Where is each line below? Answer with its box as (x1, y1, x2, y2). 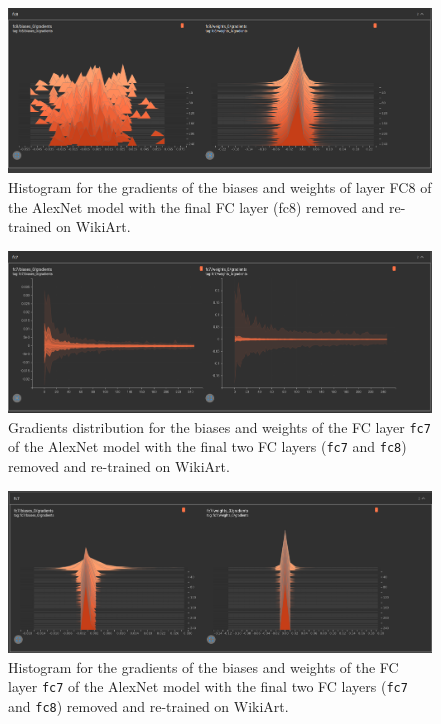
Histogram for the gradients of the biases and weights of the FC (8, 656, 399, 677)
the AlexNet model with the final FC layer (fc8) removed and (8, 196, 385, 217)
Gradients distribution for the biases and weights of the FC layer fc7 (8, 416, 431, 437)
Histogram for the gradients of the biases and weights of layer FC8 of (8, 176, 432, 197)
